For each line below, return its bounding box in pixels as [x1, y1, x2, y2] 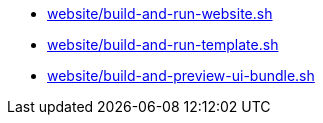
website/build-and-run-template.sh [47, 36, 279, 53]
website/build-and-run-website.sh [47, 5, 273, 22]
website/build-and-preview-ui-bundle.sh [47, 67, 315, 84]
